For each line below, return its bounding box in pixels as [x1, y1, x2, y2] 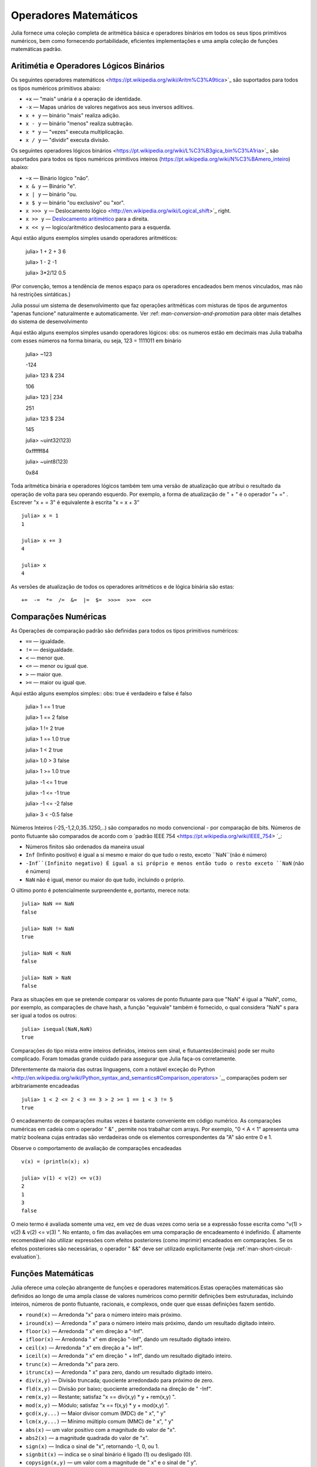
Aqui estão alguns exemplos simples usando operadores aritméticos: [11, 235, 178, 242]
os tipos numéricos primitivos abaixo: [11, 84, 102, 92]
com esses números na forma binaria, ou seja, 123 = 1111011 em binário [11, 337, 182, 344]
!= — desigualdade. [25, 646, 75, 653]
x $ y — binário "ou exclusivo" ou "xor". [25, 199, 125, 206]
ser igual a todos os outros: [11, 1012, 77, 1019]
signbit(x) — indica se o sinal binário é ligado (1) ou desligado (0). [25, 1451, 193, 1458]
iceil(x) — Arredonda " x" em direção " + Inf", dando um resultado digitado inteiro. [25, 1353, 232, 1360]
